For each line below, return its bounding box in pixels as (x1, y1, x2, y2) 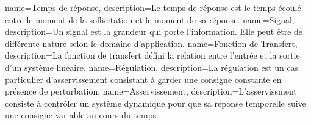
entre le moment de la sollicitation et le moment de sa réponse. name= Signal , (5, 13, 295, 26)
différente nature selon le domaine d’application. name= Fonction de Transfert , (5, 37, 298, 49)
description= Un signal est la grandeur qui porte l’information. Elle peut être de (5, 25, 303, 38)
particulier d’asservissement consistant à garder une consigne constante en (5, 73, 282, 85)
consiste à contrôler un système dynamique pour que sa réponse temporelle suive (5, 96, 306, 109)
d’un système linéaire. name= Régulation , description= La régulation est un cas (5, 60, 299, 73)
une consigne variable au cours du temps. (5, 109, 159, 121)
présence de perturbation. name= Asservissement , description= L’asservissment (5, 85, 297, 98)
